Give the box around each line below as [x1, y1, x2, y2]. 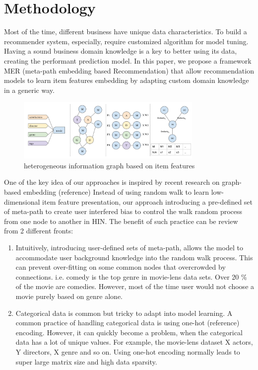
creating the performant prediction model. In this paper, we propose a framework [4, 55, 252, 66]
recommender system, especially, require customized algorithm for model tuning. [4, 36, 249, 46]
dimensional [4, 196, 40, 207]
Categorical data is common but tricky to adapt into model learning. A [15, 307, 233, 318]
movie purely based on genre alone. [15, 291, 123, 301]
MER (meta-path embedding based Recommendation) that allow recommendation [4, 65, 254, 75]
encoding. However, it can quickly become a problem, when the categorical [15, 327, 243, 337]
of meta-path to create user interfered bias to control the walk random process [4, 206, 243, 217]
